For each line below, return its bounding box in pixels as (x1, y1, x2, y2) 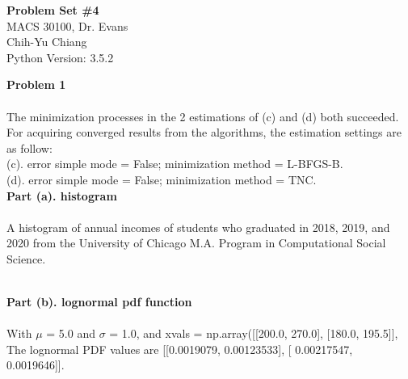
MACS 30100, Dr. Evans (6, 17, 128, 34)
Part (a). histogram (6, 187, 117, 204)
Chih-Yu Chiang (6, 33, 87, 50)
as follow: (6, 139, 53, 156)
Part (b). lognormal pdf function (6, 293, 192, 310)
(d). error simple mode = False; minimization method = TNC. (6, 171, 317, 187)
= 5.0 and (46, 325, 95, 342)
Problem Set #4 (6, 2, 99, 18)
